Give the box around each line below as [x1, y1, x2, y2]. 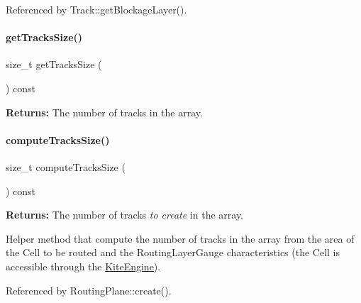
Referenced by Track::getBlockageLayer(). [6, 2, 187, 16]
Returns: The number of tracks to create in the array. [6, 207, 244, 222]
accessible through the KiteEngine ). [6, 258, 161, 273]
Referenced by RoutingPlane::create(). [6, 282, 172, 297]
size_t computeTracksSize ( [6, 159, 126, 174]
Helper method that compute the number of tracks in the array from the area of [6, 231, 355, 246]
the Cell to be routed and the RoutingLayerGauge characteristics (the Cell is [6, 245, 340, 260]
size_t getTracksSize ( [6, 57, 102, 72]
